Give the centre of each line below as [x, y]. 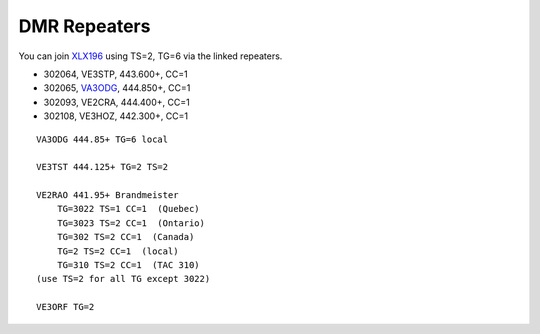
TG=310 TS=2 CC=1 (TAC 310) [128, 265]
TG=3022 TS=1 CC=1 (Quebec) [128, 209]
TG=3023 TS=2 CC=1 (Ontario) [130, 223]
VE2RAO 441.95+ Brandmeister [107, 195]
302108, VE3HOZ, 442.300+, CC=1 [116, 116]
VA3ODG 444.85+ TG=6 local [102, 139]
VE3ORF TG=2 [65, 307]
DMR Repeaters [84, 26]
